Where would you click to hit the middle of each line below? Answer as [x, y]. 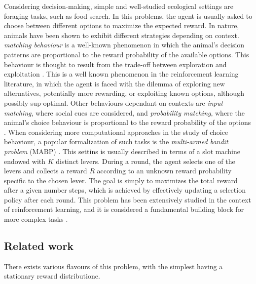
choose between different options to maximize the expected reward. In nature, [122, 25]
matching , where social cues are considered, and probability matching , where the [124, 112]
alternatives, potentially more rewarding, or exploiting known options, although [124, 93]
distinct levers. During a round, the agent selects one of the [146, 161]
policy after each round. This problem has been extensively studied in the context [128, 199]
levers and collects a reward [46, 171]
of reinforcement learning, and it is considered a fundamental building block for [124, 209]
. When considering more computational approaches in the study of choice [116, 132]
